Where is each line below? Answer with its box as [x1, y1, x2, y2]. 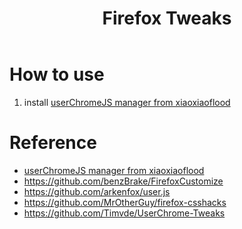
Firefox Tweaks [102, 7, 232, 30]
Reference [9, 132, 97, 154]
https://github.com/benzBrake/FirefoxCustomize [23, 175, 224, 187]
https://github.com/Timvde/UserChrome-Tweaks [23, 207, 226, 219]
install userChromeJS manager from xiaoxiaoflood [23, 96, 231, 108]
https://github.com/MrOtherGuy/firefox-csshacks [23, 196, 227, 208]
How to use [9, 63, 105, 86]
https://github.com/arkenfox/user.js [23, 185, 171, 197]
